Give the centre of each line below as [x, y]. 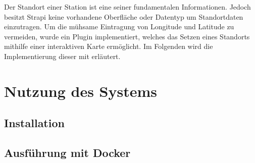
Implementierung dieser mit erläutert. [62, 56]
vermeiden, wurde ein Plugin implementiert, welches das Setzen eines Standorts [127, 36]
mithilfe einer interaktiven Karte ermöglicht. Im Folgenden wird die [109, 46]
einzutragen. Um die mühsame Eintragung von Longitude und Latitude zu [119, 26]
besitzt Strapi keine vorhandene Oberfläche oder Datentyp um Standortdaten [124, 16]
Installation [34, 123]
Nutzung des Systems [81, 91]
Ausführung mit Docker [67, 153]
